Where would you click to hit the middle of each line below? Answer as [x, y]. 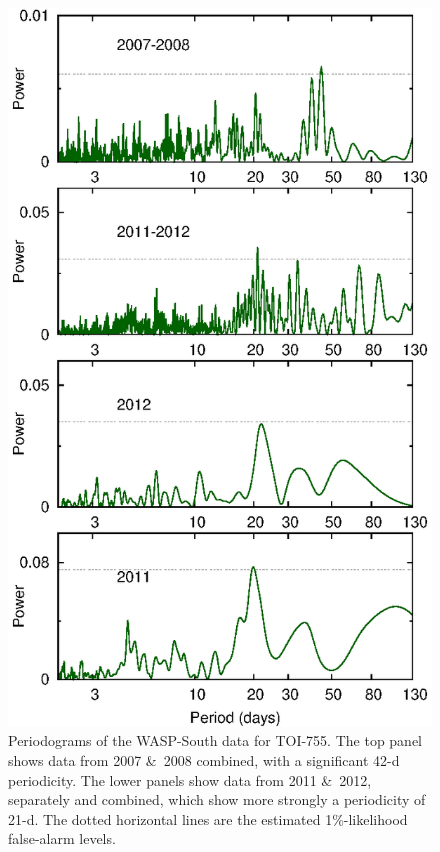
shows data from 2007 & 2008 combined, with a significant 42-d [204, 760]
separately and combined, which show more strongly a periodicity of [217, 799]
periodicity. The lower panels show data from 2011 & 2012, [190, 779]
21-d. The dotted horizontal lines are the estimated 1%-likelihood [208, 818]
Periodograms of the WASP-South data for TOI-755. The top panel [215, 740]
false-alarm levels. [62, 838]
